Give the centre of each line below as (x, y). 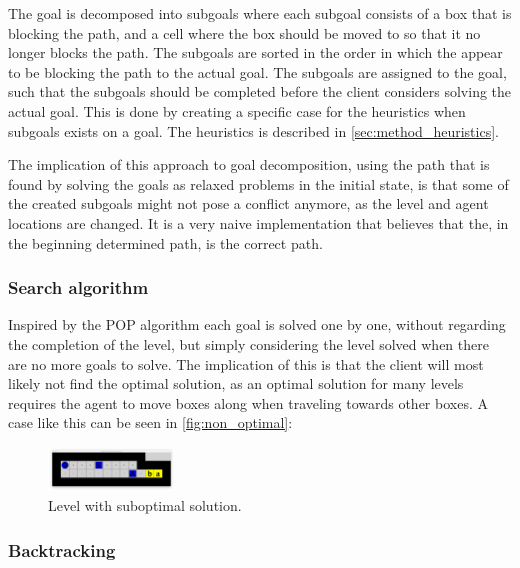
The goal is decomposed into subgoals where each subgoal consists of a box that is (260, 13)
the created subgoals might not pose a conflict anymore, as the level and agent (248, 203)
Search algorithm (78, 287)
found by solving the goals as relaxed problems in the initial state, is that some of (258, 183)
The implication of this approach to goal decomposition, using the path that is (249, 164)
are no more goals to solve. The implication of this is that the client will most (246, 363)
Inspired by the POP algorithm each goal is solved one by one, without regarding (257, 324)
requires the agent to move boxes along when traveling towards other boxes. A (248, 402)
